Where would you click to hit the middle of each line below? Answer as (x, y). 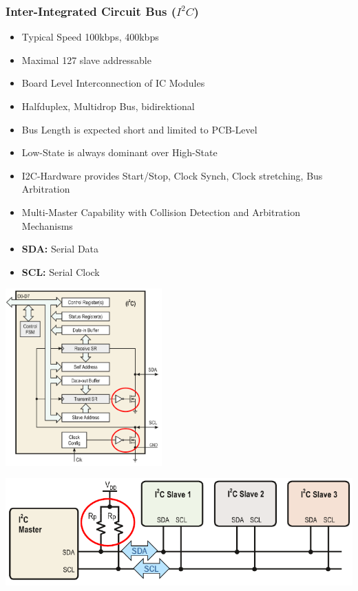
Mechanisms (47, 225)
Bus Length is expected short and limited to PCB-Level (139, 129)
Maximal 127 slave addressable (86, 60)
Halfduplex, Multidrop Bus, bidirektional (108, 106)
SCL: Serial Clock (61, 271)
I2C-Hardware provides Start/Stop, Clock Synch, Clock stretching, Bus (172, 175)
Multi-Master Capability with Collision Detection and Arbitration (161, 212)
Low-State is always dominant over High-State (119, 152)
